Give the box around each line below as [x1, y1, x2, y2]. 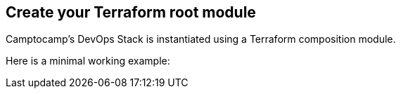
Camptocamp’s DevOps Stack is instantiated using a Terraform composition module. [6, 33, 396, 46]
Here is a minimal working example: [6, 55, 170, 67]
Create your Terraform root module [6, 4, 256, 21]
